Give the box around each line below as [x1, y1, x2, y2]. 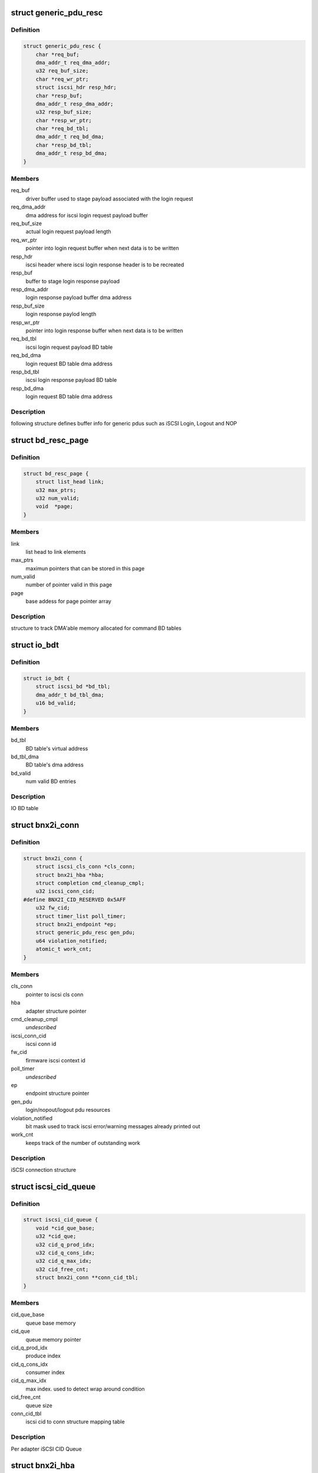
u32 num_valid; [35, 495, 79, 502]
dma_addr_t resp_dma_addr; [35, 100, 114, 107]
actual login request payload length [25, 228, 111, 235]
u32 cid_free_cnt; [35, 1266, 89, 1273]
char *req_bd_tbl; [35, 125, 89, 132]
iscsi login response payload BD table [25, 376, 117, 384]
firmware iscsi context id [25, 1056, 85, 1064]
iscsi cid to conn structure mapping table [25, 1418, 125, 1425]
